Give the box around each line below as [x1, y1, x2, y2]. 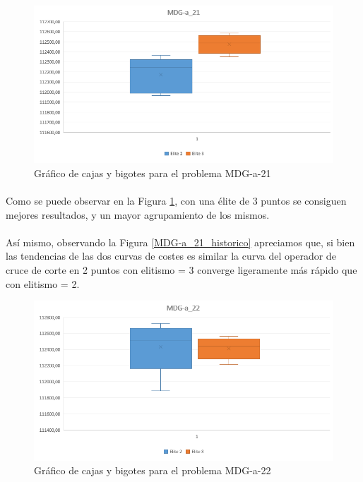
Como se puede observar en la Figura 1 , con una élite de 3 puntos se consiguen [6, 193, 347, 207]
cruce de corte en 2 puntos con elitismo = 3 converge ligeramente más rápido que [6, 262, 357, 277]
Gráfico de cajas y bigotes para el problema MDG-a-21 [34, 165, 271, 180]
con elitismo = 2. [6, 276, 80, 291]
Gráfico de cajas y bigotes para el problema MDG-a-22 [34, 463, 271, 478]
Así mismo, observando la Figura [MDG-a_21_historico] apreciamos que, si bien [6, 234, 355, 249]
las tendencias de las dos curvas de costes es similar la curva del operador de [6, 248, 336, 263]
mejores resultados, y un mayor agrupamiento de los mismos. [6, 207, 270, 222]
